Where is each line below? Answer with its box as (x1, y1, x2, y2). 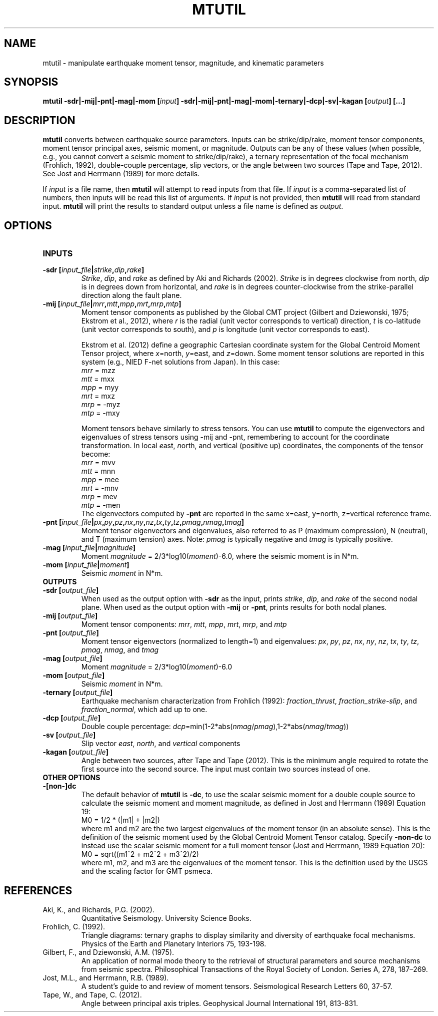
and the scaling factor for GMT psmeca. (81, 867, 213, 876)
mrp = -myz (81, 400, 120, 409)
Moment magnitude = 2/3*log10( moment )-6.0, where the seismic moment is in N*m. (81, 552, 359, 561)
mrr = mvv (81, 458, 115, 467)
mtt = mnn (81, 467, 115, 476)
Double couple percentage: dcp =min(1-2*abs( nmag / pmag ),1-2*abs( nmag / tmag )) (81, 722, 349, 731)
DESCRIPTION (4, 114, 75, 127)
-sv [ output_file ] (42, 731, 96, 740)
